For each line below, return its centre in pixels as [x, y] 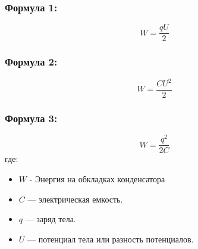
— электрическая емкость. [75, 199]
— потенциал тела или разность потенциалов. [111, 239]
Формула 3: [31, 118]
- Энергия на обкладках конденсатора [97, 179]
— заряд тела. [51, 219]
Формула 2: [31, 62]
